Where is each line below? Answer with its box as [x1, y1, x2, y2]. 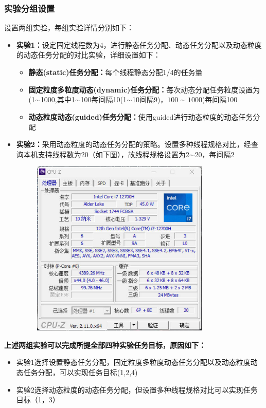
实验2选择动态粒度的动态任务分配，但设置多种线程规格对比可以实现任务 [16, 384, 258, 395]
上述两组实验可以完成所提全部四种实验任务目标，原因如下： [4, 339, 206, 350]
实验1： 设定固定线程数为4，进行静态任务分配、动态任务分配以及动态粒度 [16, 39, 262, 50]
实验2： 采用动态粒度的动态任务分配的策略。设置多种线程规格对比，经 [16, 138, 251, 149]
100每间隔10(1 [80, 94, 127, 105]
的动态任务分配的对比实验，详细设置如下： [16, 49, 161, 60]
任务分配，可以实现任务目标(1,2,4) [23, 367, 138, 378]
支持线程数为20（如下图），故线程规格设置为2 [38, 149, 189, 159]
